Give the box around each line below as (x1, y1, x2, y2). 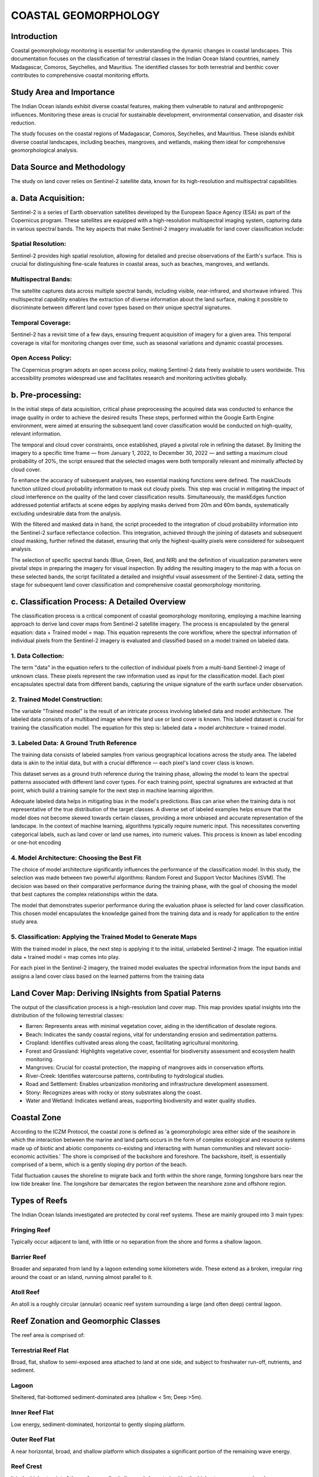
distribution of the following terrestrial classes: (11, 1011, 124, 1019)
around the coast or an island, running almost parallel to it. (11, 1273, 153, 1280)
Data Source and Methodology (11, 162, 126, 172)
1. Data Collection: (11, 652, 64, 660)
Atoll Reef (11, 1288, 40, 1296)
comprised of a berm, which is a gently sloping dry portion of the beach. (11, 1161, 187, 1168)
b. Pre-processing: (11, 390, 82, 400)
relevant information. (11, 430, 62, 437)
